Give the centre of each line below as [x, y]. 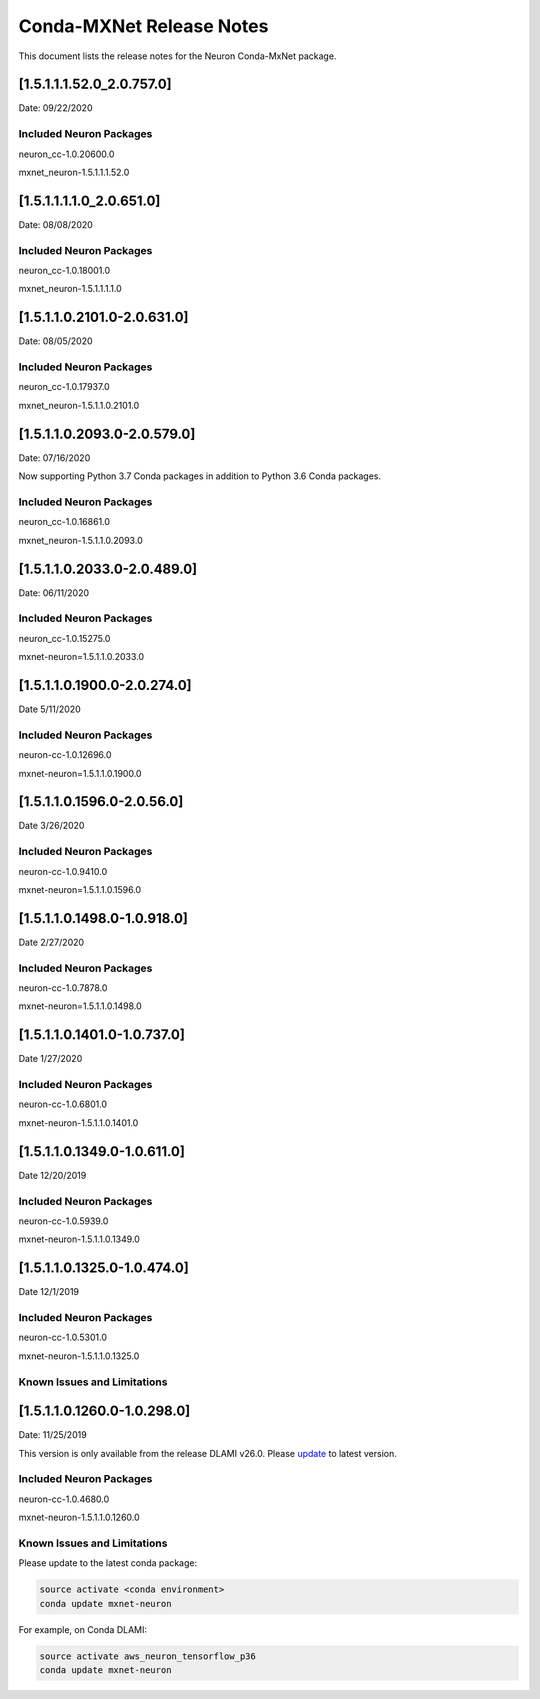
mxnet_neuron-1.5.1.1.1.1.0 [70, 289]
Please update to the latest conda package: [108, 1563]
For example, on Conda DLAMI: [83, 1629]
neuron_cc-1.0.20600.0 [66, 154]
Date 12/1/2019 [49, 1292]
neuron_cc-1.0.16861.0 [64, 522]
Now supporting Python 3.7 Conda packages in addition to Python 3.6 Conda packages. [200, 476]
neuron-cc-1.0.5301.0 [62, 1337]
